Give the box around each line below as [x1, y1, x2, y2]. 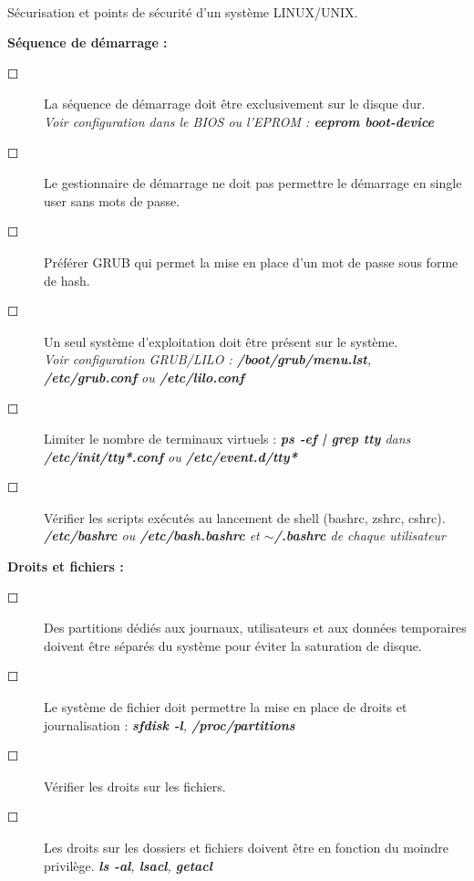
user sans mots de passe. [44, 191, 180, 210]
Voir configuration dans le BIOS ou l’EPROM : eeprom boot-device [44, 111, 435, 131]
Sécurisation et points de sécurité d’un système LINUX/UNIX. [7, 2, 358, 21]
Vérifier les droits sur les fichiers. [44, 776, 226, 795]
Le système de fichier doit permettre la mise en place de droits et [44, 697, 407, 717]
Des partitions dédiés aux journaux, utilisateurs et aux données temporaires [44, 618, 467, 637]
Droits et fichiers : [7, 557, 124, 576]
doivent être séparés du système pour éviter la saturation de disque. [44, 635, 422, 655]
